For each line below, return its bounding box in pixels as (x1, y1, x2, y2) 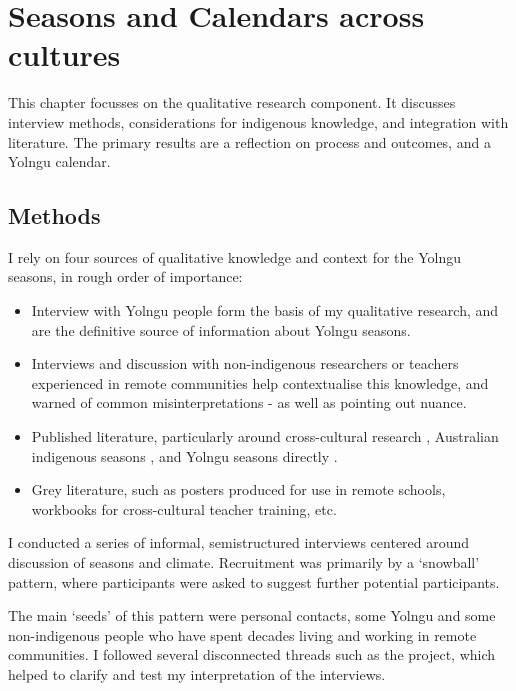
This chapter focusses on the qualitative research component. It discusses (8, 92, 456, 113)
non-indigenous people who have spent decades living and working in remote (8, 624, 477, 645)
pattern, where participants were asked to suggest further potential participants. (8, 571, 500, 592)
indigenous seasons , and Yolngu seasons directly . (31, 445, 338, 466)
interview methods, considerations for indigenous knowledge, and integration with (8, 111, 509, 132)
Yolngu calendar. (8, 151, 111, 172)
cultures (8, 34, 121, 75)
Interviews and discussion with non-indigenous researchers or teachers (31, 353, 459, 374)
